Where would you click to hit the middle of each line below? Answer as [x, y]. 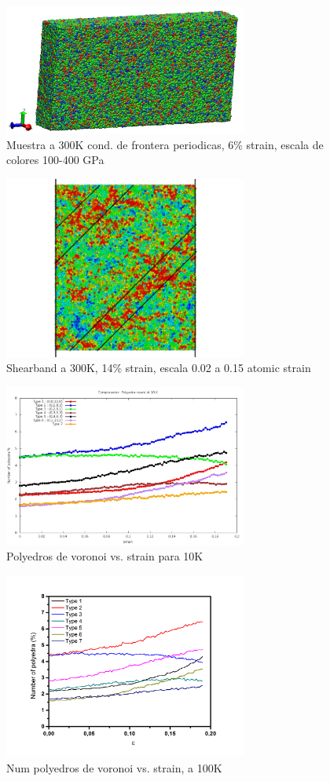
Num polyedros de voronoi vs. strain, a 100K [114, 767]
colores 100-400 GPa [55, 160]
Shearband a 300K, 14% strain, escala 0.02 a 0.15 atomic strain [159, 368]
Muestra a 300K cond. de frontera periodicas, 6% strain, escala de [165, 144]
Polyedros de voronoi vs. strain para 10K [105, 555]
